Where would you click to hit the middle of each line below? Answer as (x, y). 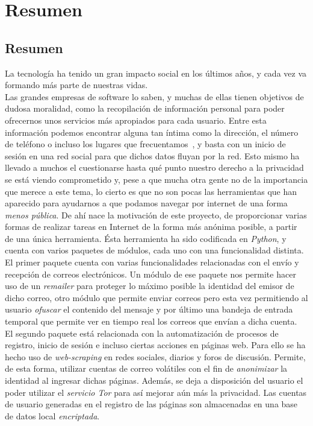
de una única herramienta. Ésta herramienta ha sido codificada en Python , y (146, 238)
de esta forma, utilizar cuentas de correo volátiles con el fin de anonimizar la (146, 368)
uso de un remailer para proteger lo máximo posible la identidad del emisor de (150, 286)
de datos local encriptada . (52, 415)
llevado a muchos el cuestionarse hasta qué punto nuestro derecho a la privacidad (154, 167)
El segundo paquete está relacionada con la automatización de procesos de (142, 333)
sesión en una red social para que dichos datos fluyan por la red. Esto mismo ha (152, 155)
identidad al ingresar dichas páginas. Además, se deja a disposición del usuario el (154, 380)
